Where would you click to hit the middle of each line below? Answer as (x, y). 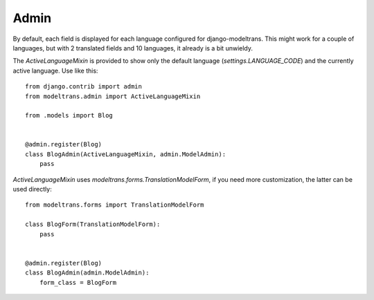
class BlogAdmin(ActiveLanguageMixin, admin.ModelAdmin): (126, 154)
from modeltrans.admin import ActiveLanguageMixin (113, 96)
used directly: (32, 189)
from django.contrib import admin (83, 87)
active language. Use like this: (55, 71)
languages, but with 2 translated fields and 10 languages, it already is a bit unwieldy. (133, 48)
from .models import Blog (69, 115)
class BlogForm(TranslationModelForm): (93, 224)
